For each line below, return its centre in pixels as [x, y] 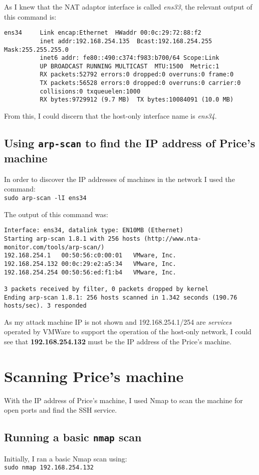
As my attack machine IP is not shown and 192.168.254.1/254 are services [118, 321]
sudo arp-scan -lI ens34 [45, 198]
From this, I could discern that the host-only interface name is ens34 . [110, 116]
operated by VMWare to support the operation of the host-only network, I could [128, 331]
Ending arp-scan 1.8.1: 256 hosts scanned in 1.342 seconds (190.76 [121, 297]
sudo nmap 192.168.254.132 [49, 468]
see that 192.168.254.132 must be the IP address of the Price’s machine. [118, 342]
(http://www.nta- [173, 239]
